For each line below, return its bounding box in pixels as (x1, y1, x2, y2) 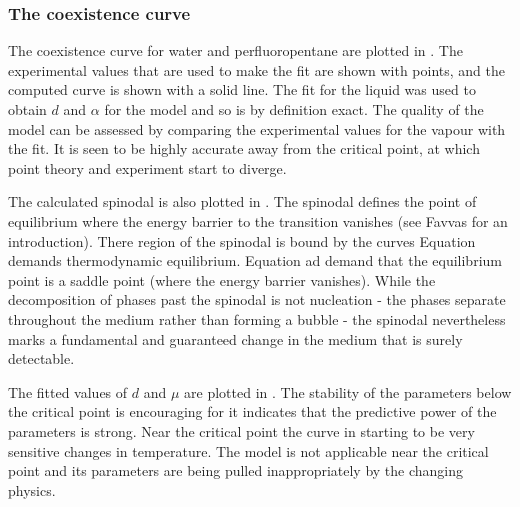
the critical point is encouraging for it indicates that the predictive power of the (8, 401, 497, 422)
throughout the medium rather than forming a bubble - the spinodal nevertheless (8, 308, 506, 329)
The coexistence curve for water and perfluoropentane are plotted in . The (8, 40, 463, 61)
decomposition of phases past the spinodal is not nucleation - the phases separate (8, 289, 506, 310)
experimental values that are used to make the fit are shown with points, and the (8, 59, 506, 80)
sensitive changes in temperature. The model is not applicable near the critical (8, 440, 489, 461)
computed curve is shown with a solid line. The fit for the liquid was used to (8, 79, 476, 100)
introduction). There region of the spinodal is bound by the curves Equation (8, 230, 476, 251)
